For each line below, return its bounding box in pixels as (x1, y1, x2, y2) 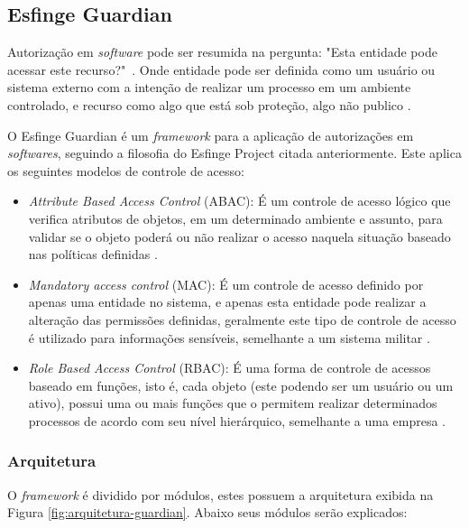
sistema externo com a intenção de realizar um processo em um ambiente (7, 78, 411, 97)
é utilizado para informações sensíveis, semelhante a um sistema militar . (28, 328, 430, 347)
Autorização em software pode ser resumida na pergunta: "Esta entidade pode (7, 42, 437, 61)
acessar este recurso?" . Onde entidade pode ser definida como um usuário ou (7, 60, 436, 79)
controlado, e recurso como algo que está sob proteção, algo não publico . (7, 95, 411, 114)
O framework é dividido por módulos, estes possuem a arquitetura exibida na (7, 485, 434, 504)
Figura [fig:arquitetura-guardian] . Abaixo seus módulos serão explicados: (7, 503, 408, 522)
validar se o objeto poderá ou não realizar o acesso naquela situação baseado (28, 227, 451, 245)
